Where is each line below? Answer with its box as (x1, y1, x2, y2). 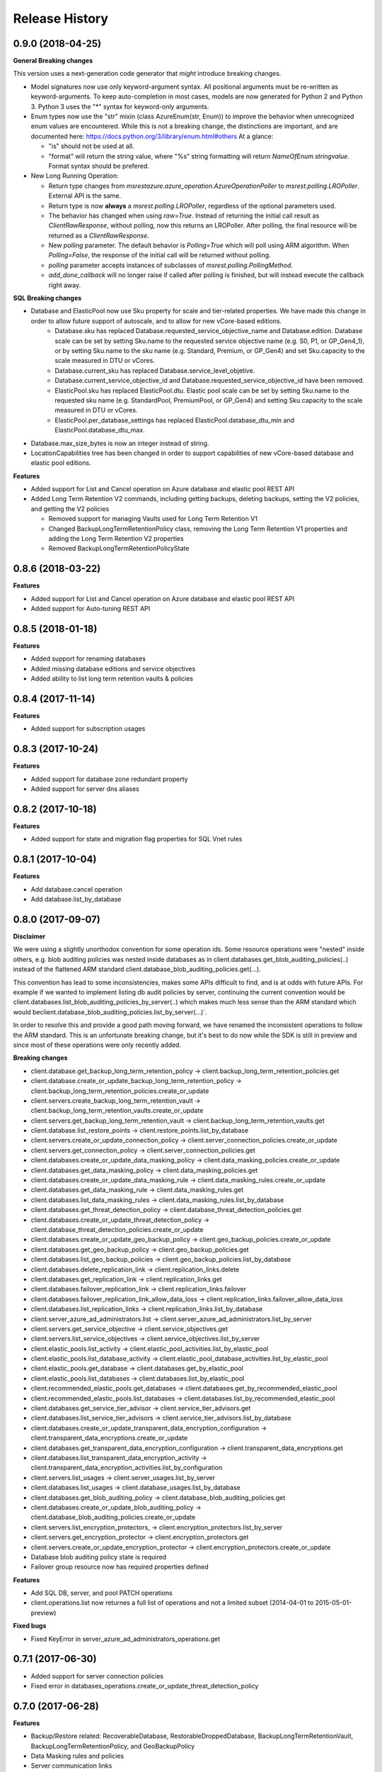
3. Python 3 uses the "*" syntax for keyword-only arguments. (30, 102, 209, 111)
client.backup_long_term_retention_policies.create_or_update (30, 1087, 209, 1095)
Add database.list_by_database (30, 895, 122, 904)
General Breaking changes (13, 57, 93, 65)
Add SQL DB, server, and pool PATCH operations (30, 1588, 173, 1598)
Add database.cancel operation (30, 885, 123, 893)
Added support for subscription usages (30, 724, 146, 733)
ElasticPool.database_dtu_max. (54, 426, 145, 434)
